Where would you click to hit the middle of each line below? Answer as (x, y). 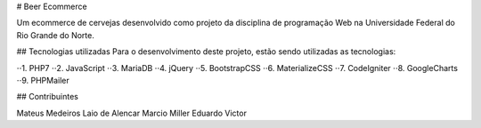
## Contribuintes (48, 97)
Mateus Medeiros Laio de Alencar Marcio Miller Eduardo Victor (131, 113)
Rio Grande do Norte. (56, 35)
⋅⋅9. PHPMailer (43, 80)
